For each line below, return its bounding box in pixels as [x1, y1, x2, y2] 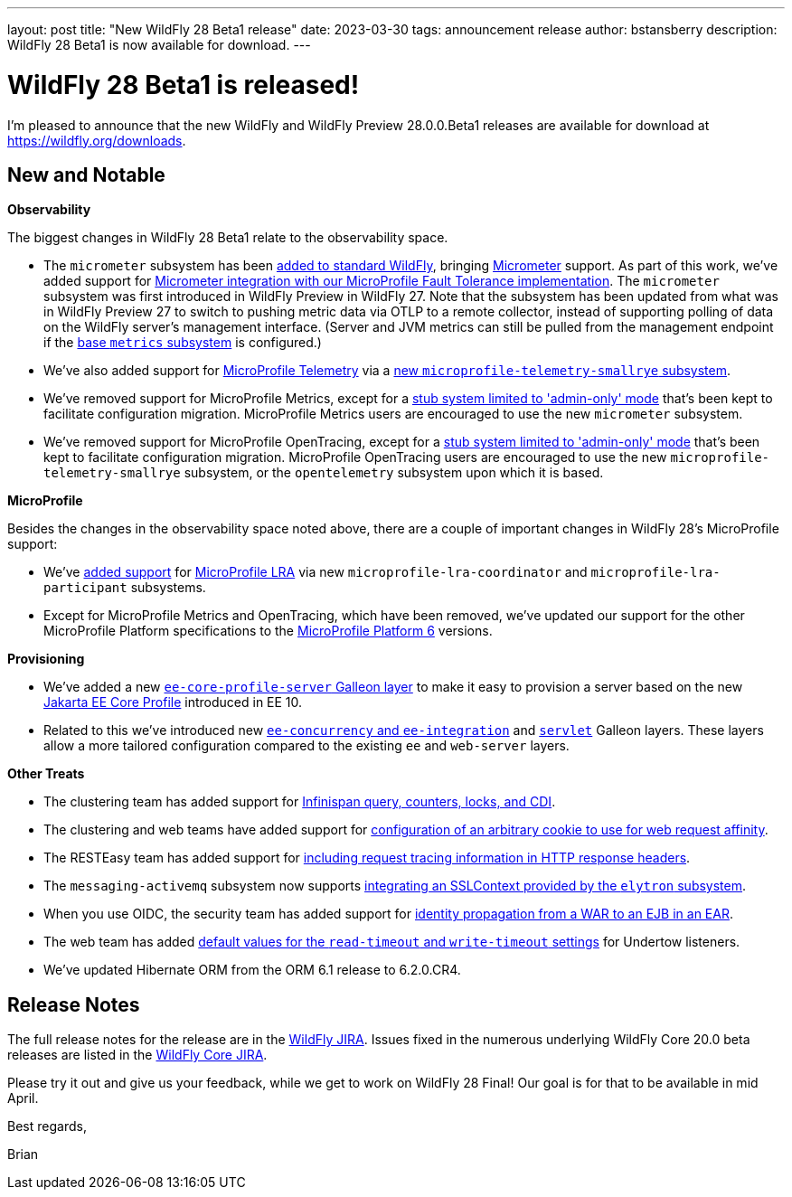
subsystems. [130, 580, 206, 596]
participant [43, 580, 127, 596]
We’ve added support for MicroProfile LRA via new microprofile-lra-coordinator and [43, 564, 588, 580]
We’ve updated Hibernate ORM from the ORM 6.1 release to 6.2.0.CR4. [43, 962, 461, 978]
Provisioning [7, 651, 85, 667]
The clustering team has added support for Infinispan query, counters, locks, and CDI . [43, 794, 556, 810]
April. [7, 1090, 39, 1107]
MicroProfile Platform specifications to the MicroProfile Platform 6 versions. [43, 623, 493, 639]
